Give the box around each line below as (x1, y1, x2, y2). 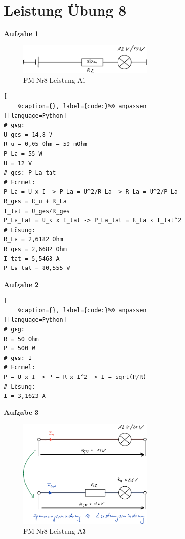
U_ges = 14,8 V (4, 131, 53, 138)
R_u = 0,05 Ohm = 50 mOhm (4, 141, 87, 148)
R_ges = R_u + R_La (4, 198, 67, 205)
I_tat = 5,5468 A (4, 255, 60, 262)
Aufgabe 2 (4, 279, 39, 289)
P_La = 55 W (4, 150, 42, 157)
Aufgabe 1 (4, 28, 39, 38)
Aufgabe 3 (4, 407, 39, 417)
